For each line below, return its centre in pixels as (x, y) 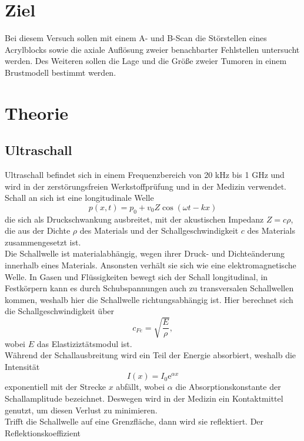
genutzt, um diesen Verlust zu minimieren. (81, 410)
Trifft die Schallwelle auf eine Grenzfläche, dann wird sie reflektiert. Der (134, 421)
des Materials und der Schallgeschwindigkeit (159, 230)
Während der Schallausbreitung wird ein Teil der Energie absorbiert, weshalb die (151, 355)
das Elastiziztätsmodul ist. (84, 343)
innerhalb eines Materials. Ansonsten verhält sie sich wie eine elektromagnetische (151, 265)
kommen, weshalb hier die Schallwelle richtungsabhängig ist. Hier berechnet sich (149, 299)
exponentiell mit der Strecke (55, 387)
